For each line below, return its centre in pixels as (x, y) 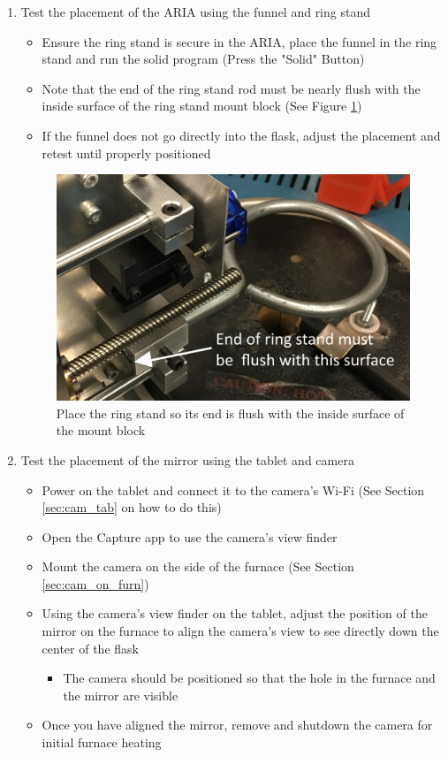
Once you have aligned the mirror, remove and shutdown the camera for (237, 725)
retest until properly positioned (126, 153)
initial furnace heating (102, 742)
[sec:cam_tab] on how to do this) (132, 507)
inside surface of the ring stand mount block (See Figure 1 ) (202, 106)
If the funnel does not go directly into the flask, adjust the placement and (241, 135)
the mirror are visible (121, 695)
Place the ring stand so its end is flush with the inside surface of (230, 413)
